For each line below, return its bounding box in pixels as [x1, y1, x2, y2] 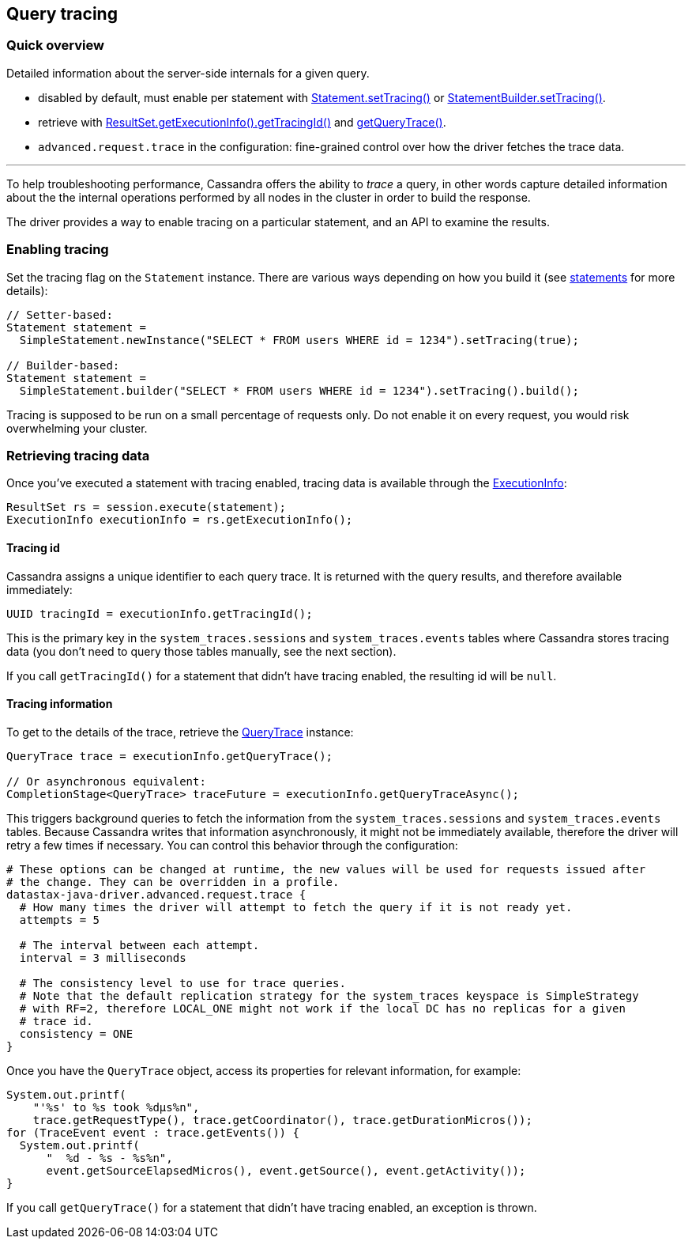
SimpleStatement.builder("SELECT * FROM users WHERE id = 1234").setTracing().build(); [19, 384, 579, 397]
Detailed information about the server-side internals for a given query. [6, 66, 370, 80]
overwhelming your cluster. [6, 421, 148, 435]
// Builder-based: [6, 358, 120, 372]
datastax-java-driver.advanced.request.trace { [6, 887, 307, 901]
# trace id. [19, 1014, 93, 1027]
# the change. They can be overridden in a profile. [6, 875, 340, 888]
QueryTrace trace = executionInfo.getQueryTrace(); [6, 749, 333, 763]
